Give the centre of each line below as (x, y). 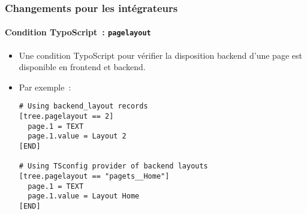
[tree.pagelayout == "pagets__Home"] (94, 177)
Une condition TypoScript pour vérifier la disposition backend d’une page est (160, 55)
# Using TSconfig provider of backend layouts (113, 166)
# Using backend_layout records (83, 106)
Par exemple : (45, 87)
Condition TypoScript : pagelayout (78, 32)
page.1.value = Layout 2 (77, 136)
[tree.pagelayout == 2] (66, 117)
